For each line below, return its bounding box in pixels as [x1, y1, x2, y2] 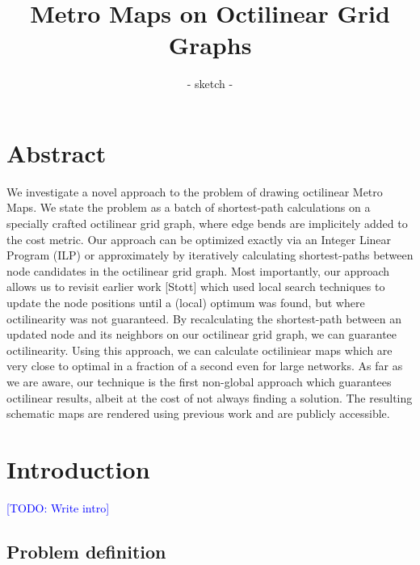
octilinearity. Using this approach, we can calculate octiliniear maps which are [6, 341, 393, 358]
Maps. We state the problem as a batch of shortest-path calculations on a [6, 199, 371, 216]
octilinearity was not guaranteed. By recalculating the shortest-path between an [6, 310, 402, 327]
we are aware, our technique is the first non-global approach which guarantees [6, 373, 392, 390]
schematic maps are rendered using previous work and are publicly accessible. [6, 405, 390, 422]
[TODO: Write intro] [6, 499, 110, 516]
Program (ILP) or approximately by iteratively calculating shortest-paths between [6, 247, 414, 264]
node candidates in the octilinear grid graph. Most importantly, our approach [6, 262, 390, 279]
